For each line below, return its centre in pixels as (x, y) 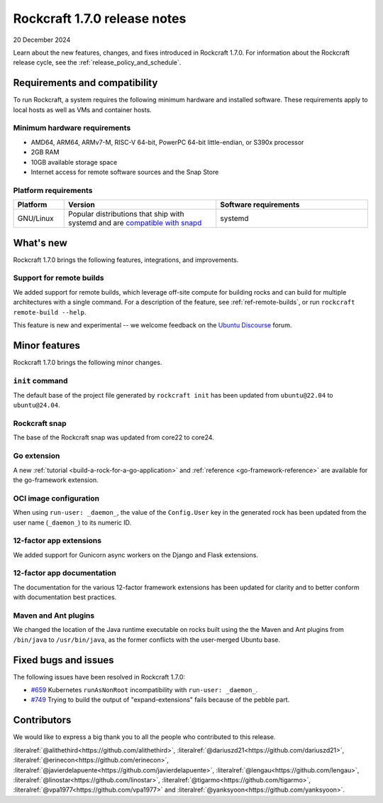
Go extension (37, 456)
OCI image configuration (56, 498)
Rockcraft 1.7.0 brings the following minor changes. (88, 362)
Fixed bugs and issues (63, 660)
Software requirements (260, 204)
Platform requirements (53, 190)
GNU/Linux (36, 219)
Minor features (47, 345)
